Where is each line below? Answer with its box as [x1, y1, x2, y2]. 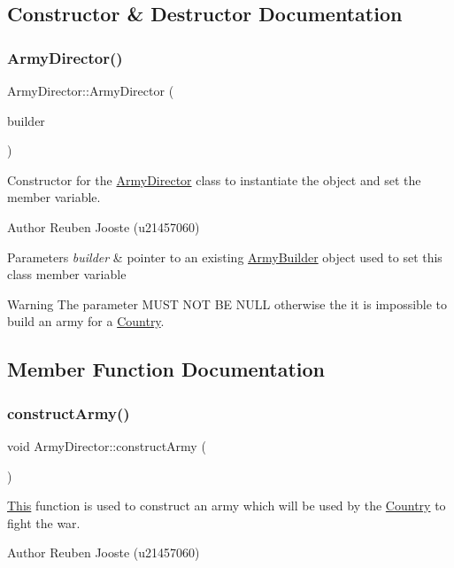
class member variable [7, 265, 127, 284]
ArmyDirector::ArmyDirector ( [7, 82, 174, 99]
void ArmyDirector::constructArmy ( [7, 436, 206, 455]
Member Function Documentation [7, 355, 326, 383]
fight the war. [7, 513, 81, 532]
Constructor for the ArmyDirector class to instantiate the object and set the [7, 170, 421, 189]
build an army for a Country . [7, 312, 165, 331]
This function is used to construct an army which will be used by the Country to [7, 496, 446, 515]
